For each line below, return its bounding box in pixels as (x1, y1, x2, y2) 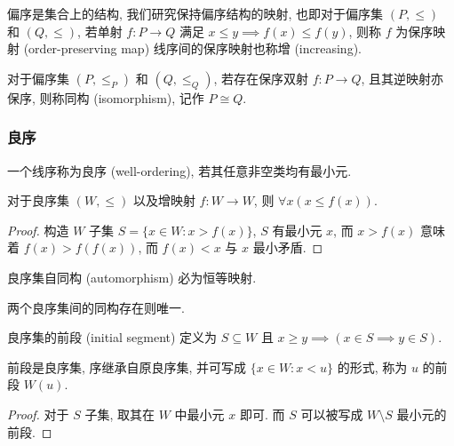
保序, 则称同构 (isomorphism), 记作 (7, 88, 204, 107)
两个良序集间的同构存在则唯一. (7, 298, 185, 316)
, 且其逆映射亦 (361, 68, 444, 87)
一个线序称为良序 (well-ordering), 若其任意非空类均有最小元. (7, 161, 352, 179)
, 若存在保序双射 (213, 68, 308, 87)
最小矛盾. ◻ (252, 238, 323, 257)
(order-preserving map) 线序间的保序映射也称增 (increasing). (23, 39, 362, 58)
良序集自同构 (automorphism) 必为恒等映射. (7, 267, 257, 286)
